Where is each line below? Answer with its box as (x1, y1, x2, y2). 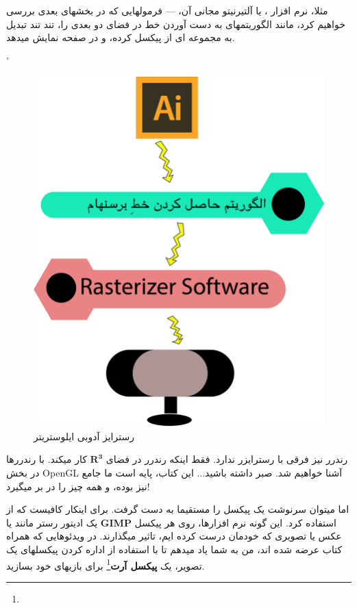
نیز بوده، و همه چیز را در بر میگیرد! (6, 479, 150, 493)
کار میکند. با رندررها (6, 452, 87, 466)
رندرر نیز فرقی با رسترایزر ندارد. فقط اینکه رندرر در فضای (106, 452, 348, 466)
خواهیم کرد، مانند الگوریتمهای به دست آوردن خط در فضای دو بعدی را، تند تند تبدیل (6, 16, 345, 31)
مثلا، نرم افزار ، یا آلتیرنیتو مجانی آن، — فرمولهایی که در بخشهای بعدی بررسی (6, 3, 328, 17)
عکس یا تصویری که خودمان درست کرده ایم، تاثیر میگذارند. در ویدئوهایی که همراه (6, 529, 342, 543)
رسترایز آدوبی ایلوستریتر (34, 429, 134, 443)
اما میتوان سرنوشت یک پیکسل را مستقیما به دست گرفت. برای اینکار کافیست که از (6, 502, 349, 516)
